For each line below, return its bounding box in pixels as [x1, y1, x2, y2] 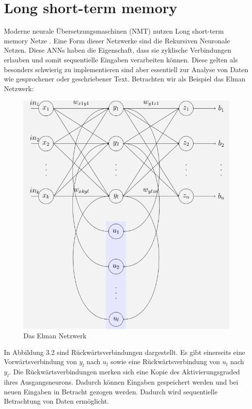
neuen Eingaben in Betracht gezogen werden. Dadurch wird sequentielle [4, 386, 218, 396]
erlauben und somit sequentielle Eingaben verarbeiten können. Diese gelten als [4, 54, 238, 64]
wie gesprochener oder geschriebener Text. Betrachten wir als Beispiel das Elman [4, 74, 246, 84]
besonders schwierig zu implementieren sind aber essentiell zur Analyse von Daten [4, 64, 249, 74]
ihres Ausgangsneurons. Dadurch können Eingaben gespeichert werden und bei [4, 377, 238, 387]
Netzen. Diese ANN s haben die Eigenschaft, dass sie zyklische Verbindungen [4, 45, 232, 55]
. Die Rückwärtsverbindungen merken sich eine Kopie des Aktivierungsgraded [9, 367, 240, 377]
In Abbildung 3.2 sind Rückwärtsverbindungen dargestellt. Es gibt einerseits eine [4, 347, 245, 357]
